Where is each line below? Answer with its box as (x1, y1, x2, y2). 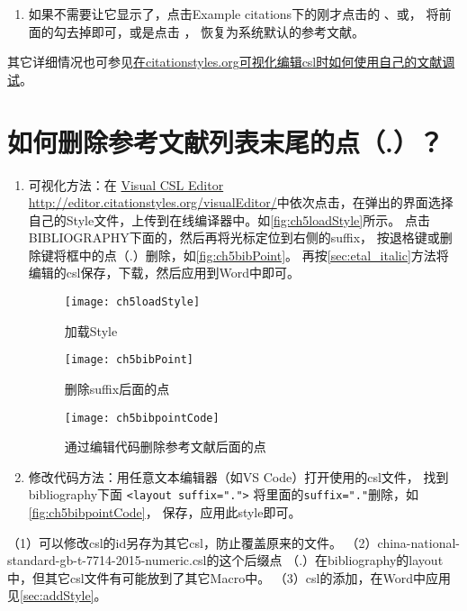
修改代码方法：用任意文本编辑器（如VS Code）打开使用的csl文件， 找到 (28, 467, 449, 486)
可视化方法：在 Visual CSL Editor (28, 175, 224, 194)
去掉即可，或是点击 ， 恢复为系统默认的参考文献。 (66, 22, 365, 41)
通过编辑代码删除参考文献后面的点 (64, 437, 266, 456)
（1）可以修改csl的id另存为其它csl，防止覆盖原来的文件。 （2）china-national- (7, 533, 460, 552)
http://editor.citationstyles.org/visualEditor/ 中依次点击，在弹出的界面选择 (28, 193, 454, 212)
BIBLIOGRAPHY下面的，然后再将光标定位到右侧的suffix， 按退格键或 (28, 228, 440, 247)
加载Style (64, 321, 118, 340)
